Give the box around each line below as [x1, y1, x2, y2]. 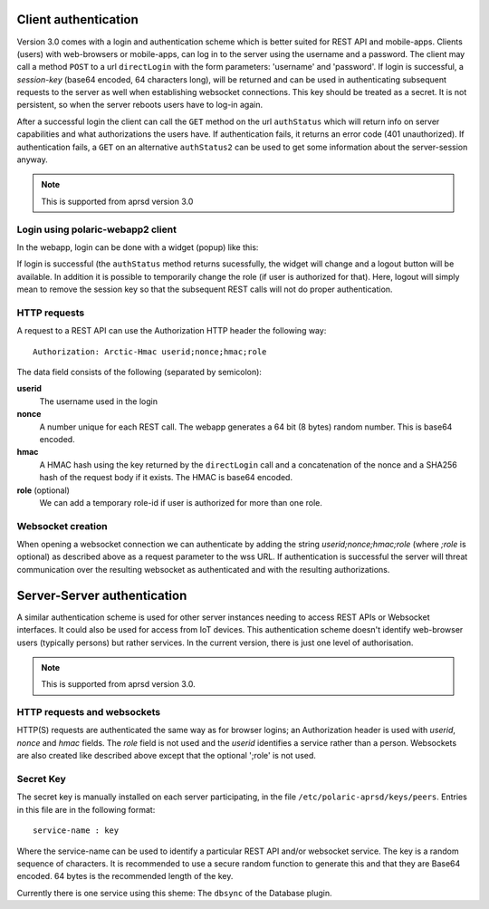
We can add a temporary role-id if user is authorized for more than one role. [39, 497, 323, 508]
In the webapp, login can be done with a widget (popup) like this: [16, 241, 259, 253]
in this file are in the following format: [16, 804, 156, 815]
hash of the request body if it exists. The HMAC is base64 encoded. [39, 472, 293, 483]
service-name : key [33, 826, 120, 836]
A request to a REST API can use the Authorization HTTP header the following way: [16, 325, 327, 336]
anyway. [16, 154, 49, 165]
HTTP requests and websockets [16, 706, 161, 719]
